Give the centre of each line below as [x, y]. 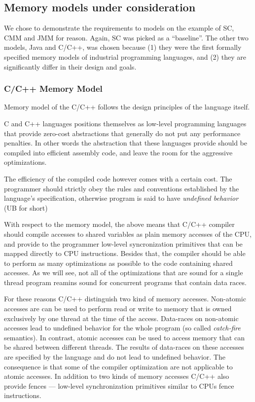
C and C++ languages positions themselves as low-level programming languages [125, 123]
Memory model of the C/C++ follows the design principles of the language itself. [127, 107]
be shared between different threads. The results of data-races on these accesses [124, 347]
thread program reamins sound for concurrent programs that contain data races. [125, 282]
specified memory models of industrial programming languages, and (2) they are [125, 56]
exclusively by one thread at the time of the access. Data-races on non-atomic [121, 318]
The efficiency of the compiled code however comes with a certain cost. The [118, 178]
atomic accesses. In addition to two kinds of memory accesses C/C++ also [117, 376]
